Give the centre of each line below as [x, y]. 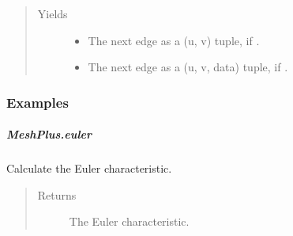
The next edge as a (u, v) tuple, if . [174, 40]
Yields [53, 13]
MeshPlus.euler [49, 134]
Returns [57, 194]
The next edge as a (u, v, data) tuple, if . [188, 67]
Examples [38, 102]
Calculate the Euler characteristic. [89, 168]
